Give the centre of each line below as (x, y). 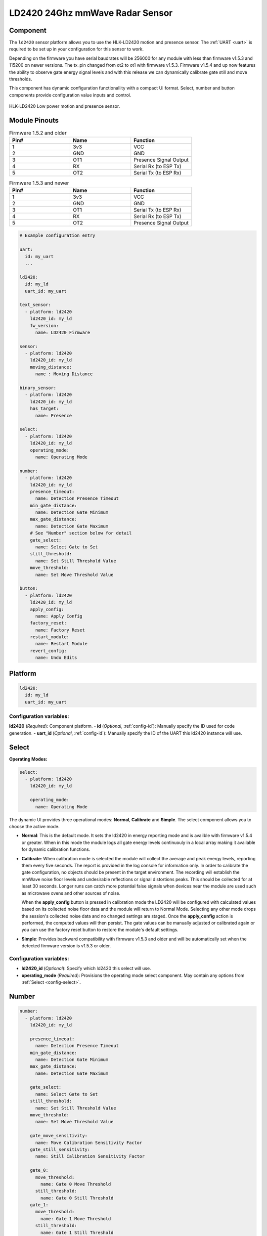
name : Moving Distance (64, 374)
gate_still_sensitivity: (60, 1149)
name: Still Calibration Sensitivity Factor (90, 1156)
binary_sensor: (38, 388)
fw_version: (44, 326)
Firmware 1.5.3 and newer (39, 183)
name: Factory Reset (60, 630)
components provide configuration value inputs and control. (70, 95)
